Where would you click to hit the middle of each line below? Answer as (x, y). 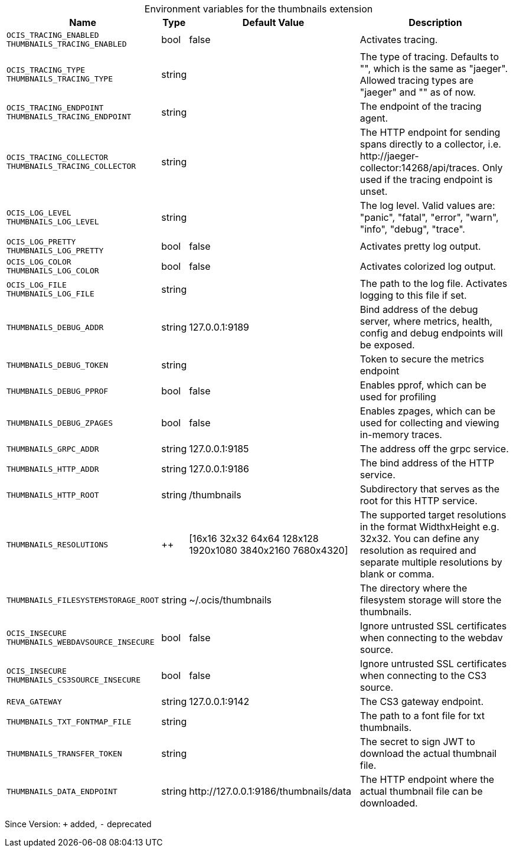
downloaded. (389, 803)
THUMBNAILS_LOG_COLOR (53, 271)
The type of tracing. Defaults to (429, 57)
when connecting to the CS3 (423, 675)
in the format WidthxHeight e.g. (429, 527)
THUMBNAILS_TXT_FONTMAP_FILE (69, 722)
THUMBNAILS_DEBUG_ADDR (55, 327)
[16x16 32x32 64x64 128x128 (254, 538)
